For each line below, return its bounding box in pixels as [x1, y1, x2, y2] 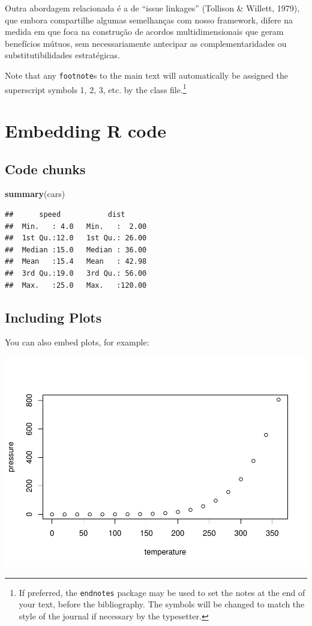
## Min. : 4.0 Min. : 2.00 [5, 222, 147, 231]
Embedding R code [5, 118, 166, 143]
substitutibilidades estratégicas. [5, 49, 120, 61]
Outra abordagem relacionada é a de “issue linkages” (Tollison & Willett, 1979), [5, 2, 300, 14]
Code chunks [5, 159, 86, 178]
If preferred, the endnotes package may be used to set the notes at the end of [19, 586, 305, 598]
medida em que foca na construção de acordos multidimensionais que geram [5, 25, 284, 38]
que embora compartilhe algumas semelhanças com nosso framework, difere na [5, 13, 293, 26]
